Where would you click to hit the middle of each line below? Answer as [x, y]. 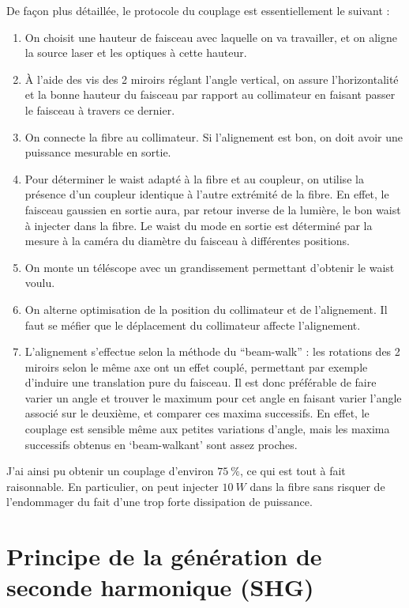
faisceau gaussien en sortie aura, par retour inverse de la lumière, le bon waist [213, 209]
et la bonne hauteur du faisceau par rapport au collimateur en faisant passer [210, 94]
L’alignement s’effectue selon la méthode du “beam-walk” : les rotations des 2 [212, 351]
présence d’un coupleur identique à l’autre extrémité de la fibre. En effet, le [207, 194]
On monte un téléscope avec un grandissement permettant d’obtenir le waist [210, 267]
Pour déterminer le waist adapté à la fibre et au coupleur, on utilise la [194, 178]
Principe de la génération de [164, 556]
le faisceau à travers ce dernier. [100, 110]
